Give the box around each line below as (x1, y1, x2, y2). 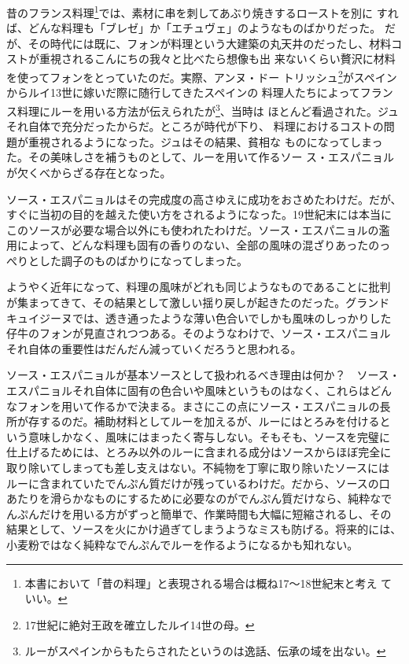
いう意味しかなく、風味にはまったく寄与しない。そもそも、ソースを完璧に (6, 428, 391, 445)
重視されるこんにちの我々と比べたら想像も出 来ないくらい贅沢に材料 (39, 50, 396, 67)
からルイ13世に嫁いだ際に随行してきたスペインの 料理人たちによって (6, 84, 360, 101)
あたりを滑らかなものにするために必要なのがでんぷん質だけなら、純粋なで (6, 490, 392, 507)
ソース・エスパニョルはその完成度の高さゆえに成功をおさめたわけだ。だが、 (6, 190, 402, 207)
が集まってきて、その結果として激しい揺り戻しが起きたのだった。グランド (6, 294, 390, 311)
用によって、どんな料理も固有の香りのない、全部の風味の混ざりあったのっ (6, 237, 391, 253)
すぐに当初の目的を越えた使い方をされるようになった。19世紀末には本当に (6, 206, 392, 223)
